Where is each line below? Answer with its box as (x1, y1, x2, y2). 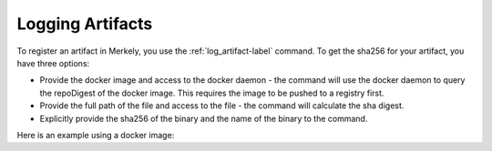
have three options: (16, 57, 90, 68)
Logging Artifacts (16, 14, 153, 34)
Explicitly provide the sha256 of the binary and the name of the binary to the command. (39, 113, 368, 124)
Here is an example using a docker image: (16, 129, 175, 140)
